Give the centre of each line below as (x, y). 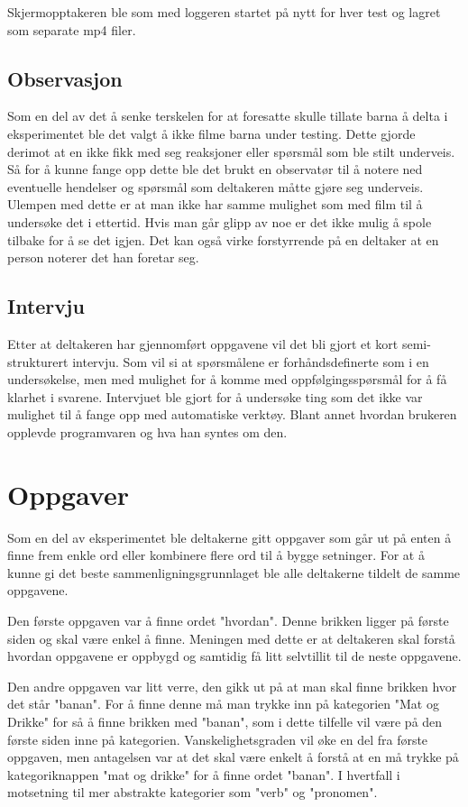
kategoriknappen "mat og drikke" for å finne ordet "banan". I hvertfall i (204, 774)
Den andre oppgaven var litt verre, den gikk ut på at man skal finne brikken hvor (232, 686)
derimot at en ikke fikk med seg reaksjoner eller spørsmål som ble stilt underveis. (231, 151)
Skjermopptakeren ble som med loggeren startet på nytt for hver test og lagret (224, 12)
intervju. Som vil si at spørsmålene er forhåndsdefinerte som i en (251, 361)
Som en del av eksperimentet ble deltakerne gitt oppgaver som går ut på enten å (229, 537)
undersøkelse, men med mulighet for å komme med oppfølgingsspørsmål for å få (227, 379)
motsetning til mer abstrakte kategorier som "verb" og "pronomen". (193, 792)
